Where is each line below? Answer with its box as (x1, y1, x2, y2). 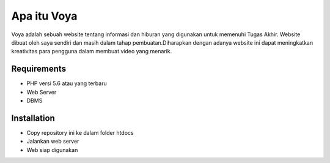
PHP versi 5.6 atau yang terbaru (26, 80, 107, 87)
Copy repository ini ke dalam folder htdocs (26, 129, 134, 136)
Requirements (11, 64, 67, 74)
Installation (11, 113, 55, 123)
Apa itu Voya (11, 9, 78, 23)
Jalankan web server (26, 138, 79, 145)
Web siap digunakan (26, 146, 78, 153)
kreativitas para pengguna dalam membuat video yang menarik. (11, 48, 172, 55)
